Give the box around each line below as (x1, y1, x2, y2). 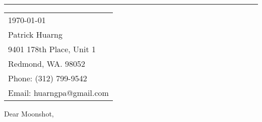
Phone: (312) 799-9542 (8, 72, 87, 84)
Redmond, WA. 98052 (8, 58, 86, 69)
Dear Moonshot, (4, 108, 54, 118)
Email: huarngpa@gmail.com (8, 87, 109, 98)
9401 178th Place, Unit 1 (8, 43, 96, 55)
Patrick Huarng (8, 29, 62, 40)
